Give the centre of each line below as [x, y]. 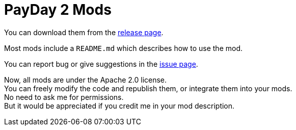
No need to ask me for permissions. [64, 97]
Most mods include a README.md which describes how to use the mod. [124, 48]
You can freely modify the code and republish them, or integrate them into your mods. [148, 88]
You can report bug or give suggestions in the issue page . [101, 64]
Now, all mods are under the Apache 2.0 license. [86, 80]
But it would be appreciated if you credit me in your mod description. [119, 106]
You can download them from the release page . [84, 32]
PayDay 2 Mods [58, 10]
